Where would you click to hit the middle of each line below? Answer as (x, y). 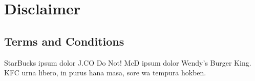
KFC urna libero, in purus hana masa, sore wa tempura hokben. (105, 73)
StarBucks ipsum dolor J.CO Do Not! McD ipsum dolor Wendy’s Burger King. (128, 62)
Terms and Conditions (64, 41)
